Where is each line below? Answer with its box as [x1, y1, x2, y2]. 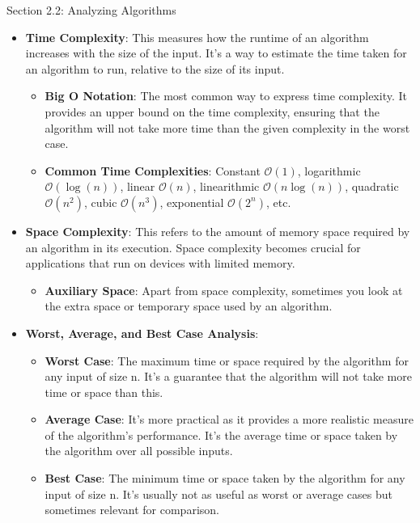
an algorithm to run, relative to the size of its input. [25, 60, 285, 77]
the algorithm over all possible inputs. [45, 442, 233, 459]
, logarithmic [297, 162, 361, 179]
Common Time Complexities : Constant [45, 162, 261, 179]
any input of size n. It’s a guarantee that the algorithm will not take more [45, 368, 412, 385]
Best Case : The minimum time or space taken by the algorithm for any [45, 470, 405, 487]
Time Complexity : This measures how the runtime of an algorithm [25, 28, 369, 45]
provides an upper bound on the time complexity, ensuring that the [45, 103, 380, 120]
